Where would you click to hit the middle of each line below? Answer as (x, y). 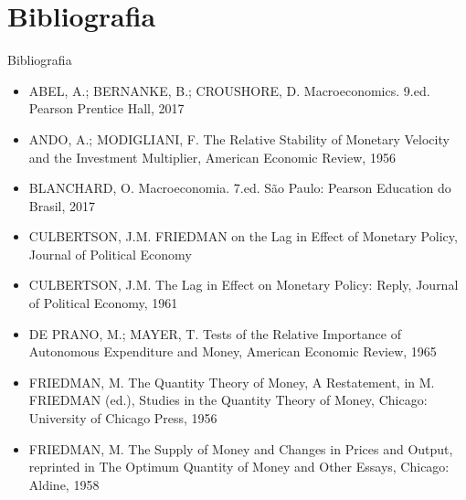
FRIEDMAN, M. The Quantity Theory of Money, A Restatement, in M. (232, 382)
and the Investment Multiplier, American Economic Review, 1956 (212, 157)
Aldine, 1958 (64, 484)
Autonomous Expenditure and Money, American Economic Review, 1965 (233, 351)
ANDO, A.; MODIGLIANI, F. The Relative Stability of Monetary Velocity (239, 138)
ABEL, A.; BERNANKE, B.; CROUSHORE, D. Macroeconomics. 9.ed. (229, 90)
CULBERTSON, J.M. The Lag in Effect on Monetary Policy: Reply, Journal (244, 285)
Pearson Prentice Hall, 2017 (106, 108)
